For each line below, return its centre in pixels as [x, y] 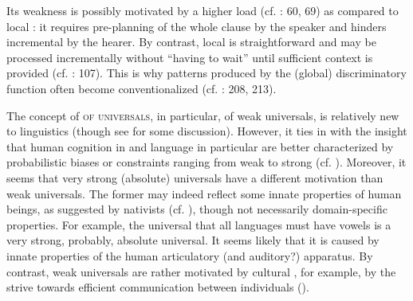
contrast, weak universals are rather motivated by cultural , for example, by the [201, 271]
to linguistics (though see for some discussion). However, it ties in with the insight [207, 131]
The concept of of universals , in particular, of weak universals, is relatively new [203, 115]
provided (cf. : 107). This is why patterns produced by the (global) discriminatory [206, 73]
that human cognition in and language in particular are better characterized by [200, 146]
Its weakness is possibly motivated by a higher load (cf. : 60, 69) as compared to [203, 10]
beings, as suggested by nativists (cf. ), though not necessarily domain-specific [197, 209]
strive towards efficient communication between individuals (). [158, 287]
